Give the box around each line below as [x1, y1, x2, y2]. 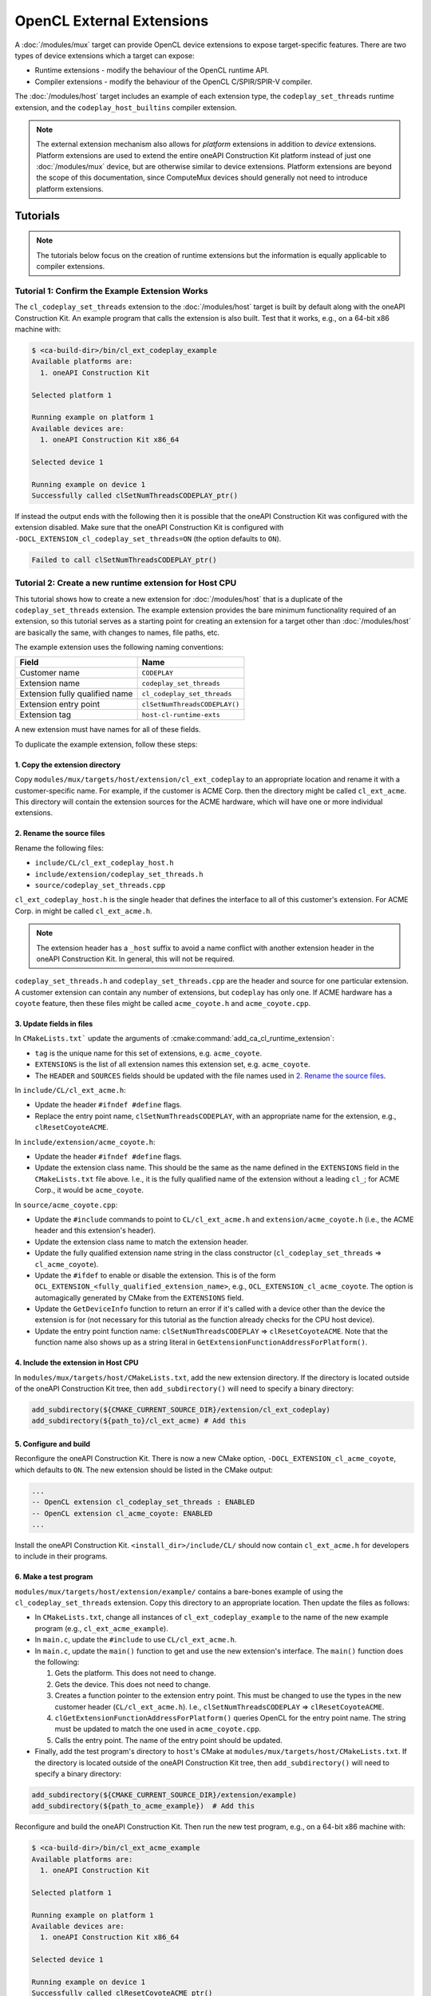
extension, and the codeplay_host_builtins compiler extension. [14, 102, 237, 112]
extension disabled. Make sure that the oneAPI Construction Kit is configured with [14, 523, 284, 533]
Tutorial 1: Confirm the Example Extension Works [14, 285, 209, 296]
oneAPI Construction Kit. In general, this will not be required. [36, 954, 235, 964]
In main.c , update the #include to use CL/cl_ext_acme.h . [34, 1635, 237, 1645]
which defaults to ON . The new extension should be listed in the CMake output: [14, 1465, 273, 1475]
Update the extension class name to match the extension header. [34, 1237, 249, 1246]
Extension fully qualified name [19, 688, 133, 699]
